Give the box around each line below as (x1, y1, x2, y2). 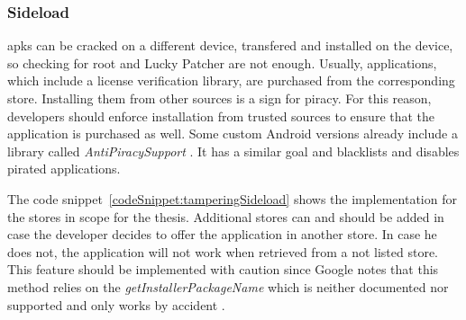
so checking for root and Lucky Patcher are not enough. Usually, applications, (7, 53, 437, 72)
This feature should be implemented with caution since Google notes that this (7, 260, 439, 279)
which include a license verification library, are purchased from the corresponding (7, 71, 455, 90)
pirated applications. (7, 159, 121, 178)
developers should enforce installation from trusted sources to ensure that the (7, 106, 435, 125)
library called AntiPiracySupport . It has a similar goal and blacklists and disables (7, 141, 460, 160)
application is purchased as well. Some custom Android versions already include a (7, 124, 458, 143)
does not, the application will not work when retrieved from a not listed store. (7, 242, 438, 261)
